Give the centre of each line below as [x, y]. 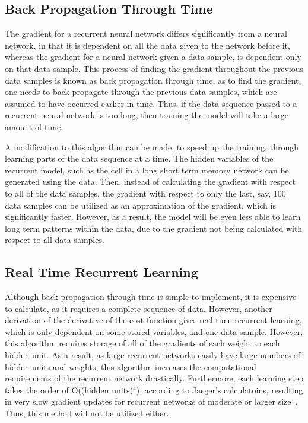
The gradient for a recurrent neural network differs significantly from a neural [146, 34]
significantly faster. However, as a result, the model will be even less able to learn [153, 217]
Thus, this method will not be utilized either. [87, 413]
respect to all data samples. [55, 240]
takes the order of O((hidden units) [69, 389]
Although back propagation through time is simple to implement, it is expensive [151, 297]
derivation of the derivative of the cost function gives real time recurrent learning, [153, 320]
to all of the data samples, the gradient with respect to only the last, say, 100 [145, 193]
